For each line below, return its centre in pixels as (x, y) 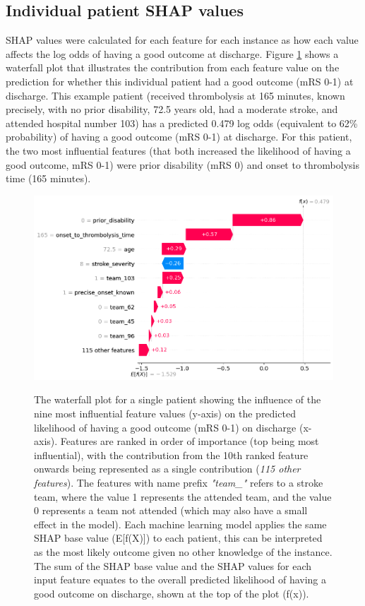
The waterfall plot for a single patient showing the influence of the (178, 399)
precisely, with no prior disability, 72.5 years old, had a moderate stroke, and (172, 109)
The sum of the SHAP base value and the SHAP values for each (173, 565)
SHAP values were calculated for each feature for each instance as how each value (182, 40)
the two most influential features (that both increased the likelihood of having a (178, 150)
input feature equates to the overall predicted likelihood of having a (180, 580)
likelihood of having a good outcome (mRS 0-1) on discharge (165, 427)
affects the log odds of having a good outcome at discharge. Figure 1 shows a (172, 53)
